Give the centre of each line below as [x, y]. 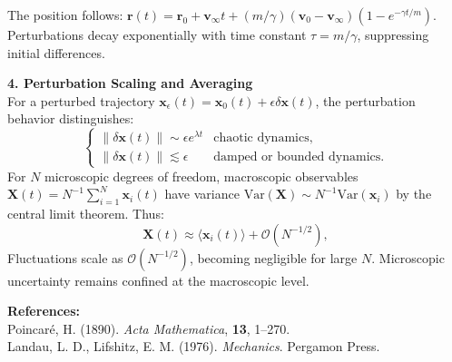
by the [414, 194]
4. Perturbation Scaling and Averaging [130, 83]
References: [44, 311]
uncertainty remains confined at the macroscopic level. [158, 280]
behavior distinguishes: [71, 118]
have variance [202, 194]
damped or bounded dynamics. [299, 157]
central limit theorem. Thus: [86, 214]
